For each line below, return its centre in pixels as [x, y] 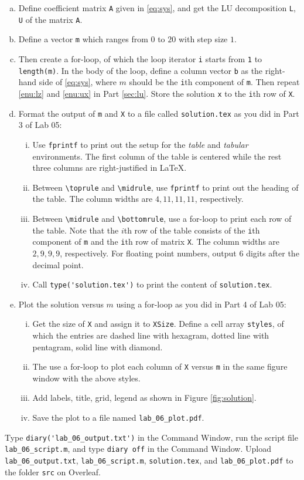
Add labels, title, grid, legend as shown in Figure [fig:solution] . [144, 398]
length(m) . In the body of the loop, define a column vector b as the [141, 70]
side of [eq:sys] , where [78, 82]
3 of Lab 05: [40, 125]
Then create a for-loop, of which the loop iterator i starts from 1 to [140, 58]
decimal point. [58, 264]
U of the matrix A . [50, 19]
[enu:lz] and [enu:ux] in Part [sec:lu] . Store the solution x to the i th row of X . [157, 93]
